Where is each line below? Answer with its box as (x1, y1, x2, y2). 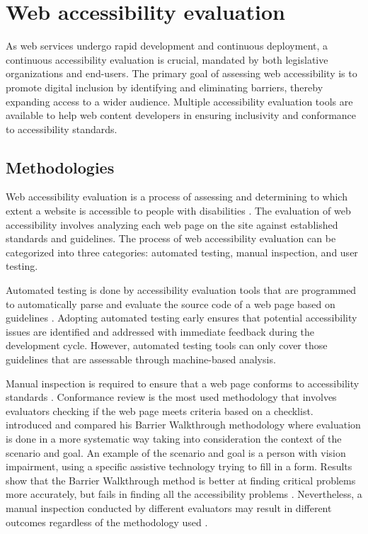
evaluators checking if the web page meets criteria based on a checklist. (6, 403, 314, 418)
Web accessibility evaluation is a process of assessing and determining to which (6, 189, 347, 204)
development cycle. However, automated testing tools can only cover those (6, 338, 328, 353)
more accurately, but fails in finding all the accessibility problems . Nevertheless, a (6, 487, 362, 501)
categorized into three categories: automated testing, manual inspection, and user (6, 244, 358, 259)
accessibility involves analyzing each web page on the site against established (6, 217, 338, 232)
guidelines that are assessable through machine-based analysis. (6, 352, 276, 367)
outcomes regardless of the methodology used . (6, 514, 208, 529)
